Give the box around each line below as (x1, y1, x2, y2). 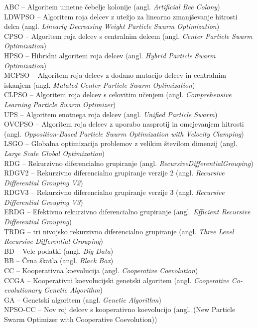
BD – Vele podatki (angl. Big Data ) (4, 245, 114, 256)
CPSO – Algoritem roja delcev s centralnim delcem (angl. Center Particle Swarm (4, 30, 253, 41)
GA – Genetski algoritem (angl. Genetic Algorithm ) (4, 294, 161, 305)
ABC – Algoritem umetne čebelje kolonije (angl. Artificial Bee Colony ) (4, 1, 220, 11)
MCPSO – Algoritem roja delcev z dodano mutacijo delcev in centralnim (4, 70, 226, 80)
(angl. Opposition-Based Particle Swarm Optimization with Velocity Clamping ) (4, 128, 244, 139)
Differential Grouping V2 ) (4, 177, 83, 187)
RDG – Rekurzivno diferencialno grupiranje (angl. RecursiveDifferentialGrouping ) (4, 158, 254, 168)
